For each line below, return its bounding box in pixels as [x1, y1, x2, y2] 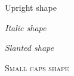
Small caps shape [5, 61, 69, 74]
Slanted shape [5, 41, 54, 54]
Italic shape [5, 21, 47, 34]
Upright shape [5, 1, 57, 13]
